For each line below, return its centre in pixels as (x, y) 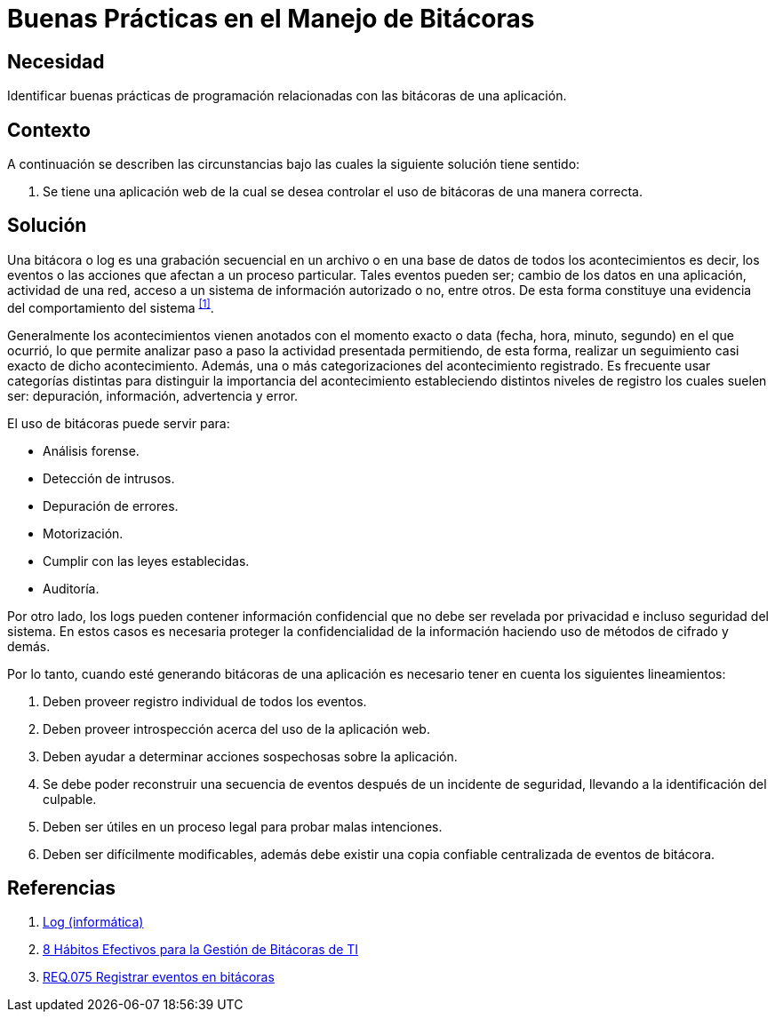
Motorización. (83, 533)
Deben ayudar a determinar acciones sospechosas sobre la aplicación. (250, 756)
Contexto (49, 130)
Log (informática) (93, 922)
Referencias (62, 888)
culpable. (70, 799)
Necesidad (56, 61)
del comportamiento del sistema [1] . (111, 306)
